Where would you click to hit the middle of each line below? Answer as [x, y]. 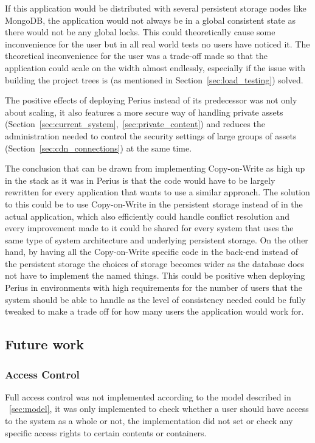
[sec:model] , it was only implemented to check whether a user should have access [159, 409]
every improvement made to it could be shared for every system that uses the [149, 228]
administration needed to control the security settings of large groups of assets [151, 135]
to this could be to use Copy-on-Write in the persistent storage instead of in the [154, 204]
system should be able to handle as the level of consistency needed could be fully [155, 299]
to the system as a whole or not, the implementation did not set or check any [149, 421]
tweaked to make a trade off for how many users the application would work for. [154, 311]
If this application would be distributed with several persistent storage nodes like [156, 8]
